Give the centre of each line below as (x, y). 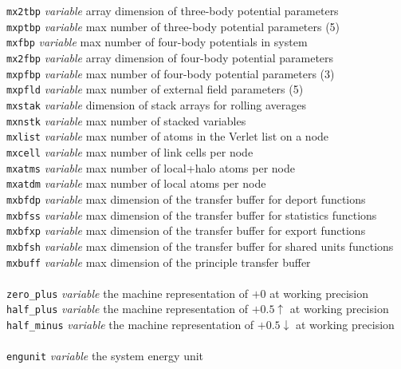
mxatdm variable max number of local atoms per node (136, 183)
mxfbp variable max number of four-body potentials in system (157, 42)
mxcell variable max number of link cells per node (130, 151)
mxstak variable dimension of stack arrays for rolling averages (156, 104)
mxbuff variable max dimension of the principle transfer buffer (159, 262)
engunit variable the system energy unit (105, 356)
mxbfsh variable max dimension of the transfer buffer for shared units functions (200, 246)
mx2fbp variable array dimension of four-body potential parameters (170, 57)
